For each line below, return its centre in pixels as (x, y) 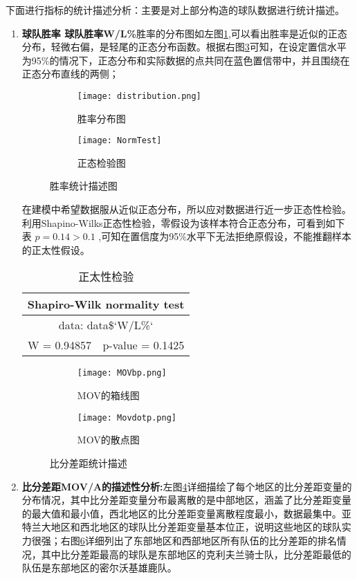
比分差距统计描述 (88, 462)
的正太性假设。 (56, 249)
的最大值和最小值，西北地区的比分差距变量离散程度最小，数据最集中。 (182, 513)
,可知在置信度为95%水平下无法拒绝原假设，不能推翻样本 (225, 236)
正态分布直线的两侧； (70, 74)
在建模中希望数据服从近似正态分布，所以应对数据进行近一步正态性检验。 (186, 209)
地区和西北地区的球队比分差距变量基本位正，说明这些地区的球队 (196, 527)
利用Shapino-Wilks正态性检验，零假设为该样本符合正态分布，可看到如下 (183, 222)
